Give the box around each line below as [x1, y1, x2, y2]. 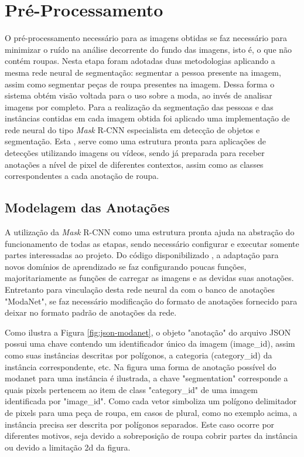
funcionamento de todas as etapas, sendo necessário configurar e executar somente [5, 237, 299, 249]
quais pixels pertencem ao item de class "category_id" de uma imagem [5, 383, 258, 395]
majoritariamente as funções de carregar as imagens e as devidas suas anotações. [5, 272, 294, 284]
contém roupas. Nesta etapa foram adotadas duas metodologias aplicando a [5, 55, 275, 67]
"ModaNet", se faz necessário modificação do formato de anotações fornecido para [5, 294, 298, 307]
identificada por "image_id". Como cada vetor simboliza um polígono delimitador [5, 395, 297, 407]
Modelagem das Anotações [5, 198, 170, 216]
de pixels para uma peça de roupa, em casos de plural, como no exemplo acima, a [5, 406, 298, 418]
